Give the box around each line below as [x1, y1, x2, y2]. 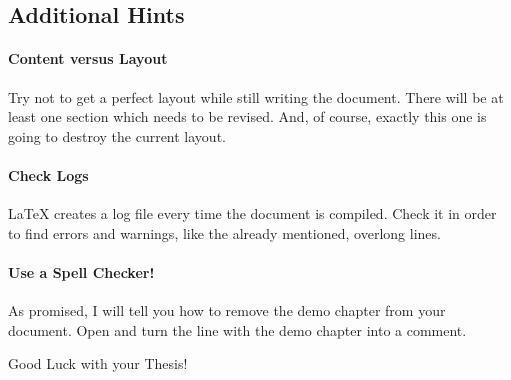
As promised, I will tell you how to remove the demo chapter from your [8, 300, 446, 321]
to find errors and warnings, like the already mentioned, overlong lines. [8, 222, 441, 243]
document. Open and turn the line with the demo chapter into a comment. [8, 319, 467, 340]
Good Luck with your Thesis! [8, 353, 188, 374]
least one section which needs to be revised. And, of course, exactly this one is [8, 106, 487, 127]
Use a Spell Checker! [8, 261, 155, 282]
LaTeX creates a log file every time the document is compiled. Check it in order [8, 203, 497, 224]
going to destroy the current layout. [8, 125, 226, 146]
